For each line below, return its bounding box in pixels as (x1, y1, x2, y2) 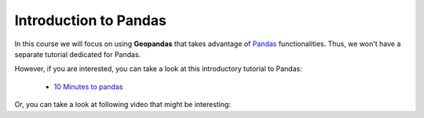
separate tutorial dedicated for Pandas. (14, 49, 141, 59)
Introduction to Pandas (14, 12, 166, 29)
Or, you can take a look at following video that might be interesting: (14, 100, 232, 109)
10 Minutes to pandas (53, 82, 123, 91)
